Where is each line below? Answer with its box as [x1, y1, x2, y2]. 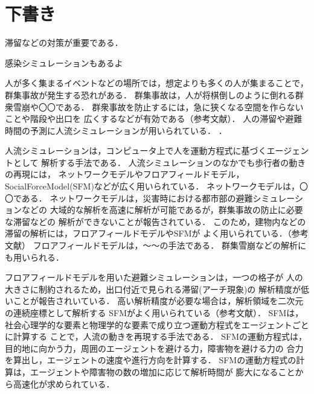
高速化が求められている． [13, 377, 115, 390]
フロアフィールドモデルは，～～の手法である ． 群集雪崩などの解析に [33, 239, 306, 252]
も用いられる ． [5, 250, 64, 263]
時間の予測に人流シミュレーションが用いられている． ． [5, 124, 227, 136]
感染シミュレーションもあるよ [5, 56, 123, 69]
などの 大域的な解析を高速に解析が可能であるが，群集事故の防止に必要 [21, 203, 303, 216]
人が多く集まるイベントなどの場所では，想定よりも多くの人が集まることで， [5, 77, 309, 89]
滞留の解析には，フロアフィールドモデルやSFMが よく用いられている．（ [5, 227, 292, 240]
